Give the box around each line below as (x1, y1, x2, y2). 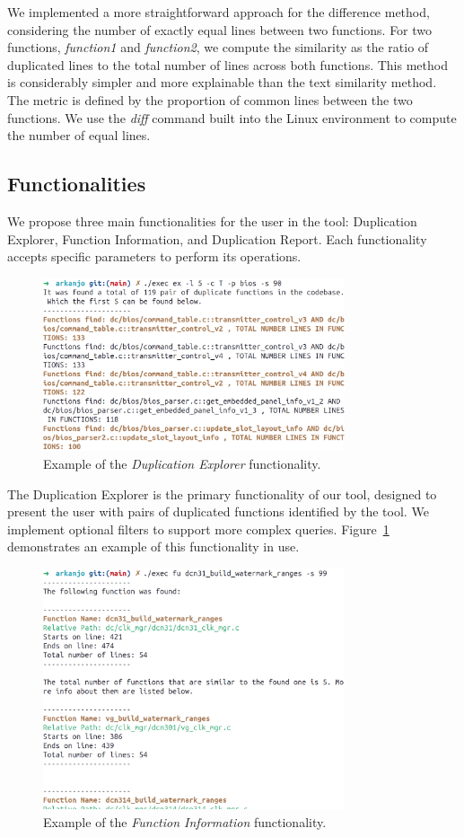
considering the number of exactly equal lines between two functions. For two (7, 20, 433, 39)
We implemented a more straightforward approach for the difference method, (7, 3, 430, 21)
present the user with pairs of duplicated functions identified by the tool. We (7, 502, 429, 521)
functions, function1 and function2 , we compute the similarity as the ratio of (7, 38, 429, 57)
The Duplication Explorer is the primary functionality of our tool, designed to (7, 484, 437, 503)
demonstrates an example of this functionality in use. (7, 537, 300, 556)
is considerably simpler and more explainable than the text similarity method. (7, 73, 437, 92)
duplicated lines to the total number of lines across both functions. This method (7, 55, 448, 74)
